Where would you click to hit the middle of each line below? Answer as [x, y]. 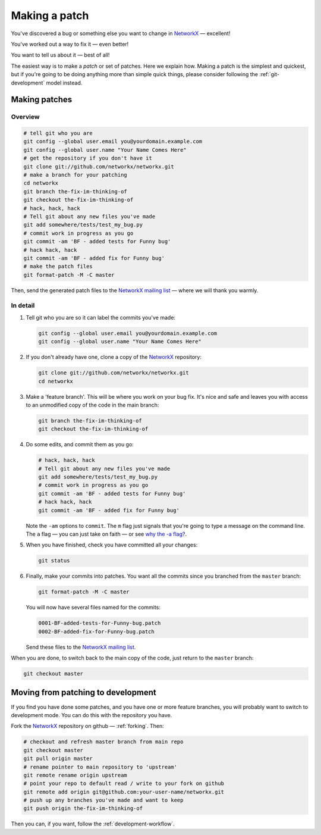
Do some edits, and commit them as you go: [80, 445]
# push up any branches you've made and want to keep [103, 800]
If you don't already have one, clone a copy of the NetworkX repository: [114, 357]
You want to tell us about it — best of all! [60, 55]
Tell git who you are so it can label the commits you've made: [100, 317]
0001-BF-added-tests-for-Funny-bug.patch [100, 623]
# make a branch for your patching [75, 175]
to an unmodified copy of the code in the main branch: [92, 405]
